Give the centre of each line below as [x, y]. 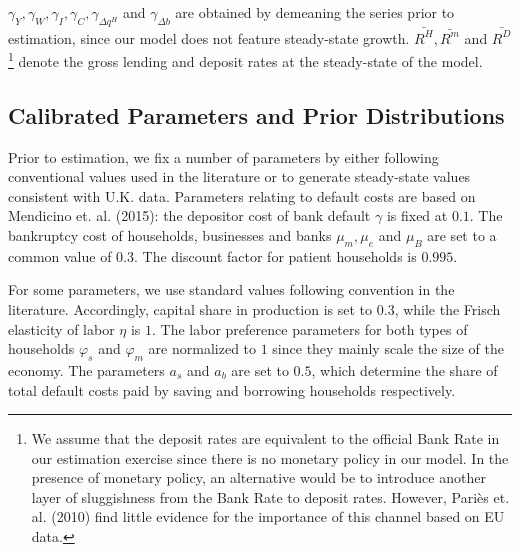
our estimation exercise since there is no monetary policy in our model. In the [270, 457]
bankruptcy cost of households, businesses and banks [170, 234]
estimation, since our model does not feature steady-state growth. [209, 37]
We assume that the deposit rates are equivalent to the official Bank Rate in [265, 438]
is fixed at [417, 215]
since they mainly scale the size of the [388, 348]
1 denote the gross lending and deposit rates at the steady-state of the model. [245, 59]
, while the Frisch [447, 308]
